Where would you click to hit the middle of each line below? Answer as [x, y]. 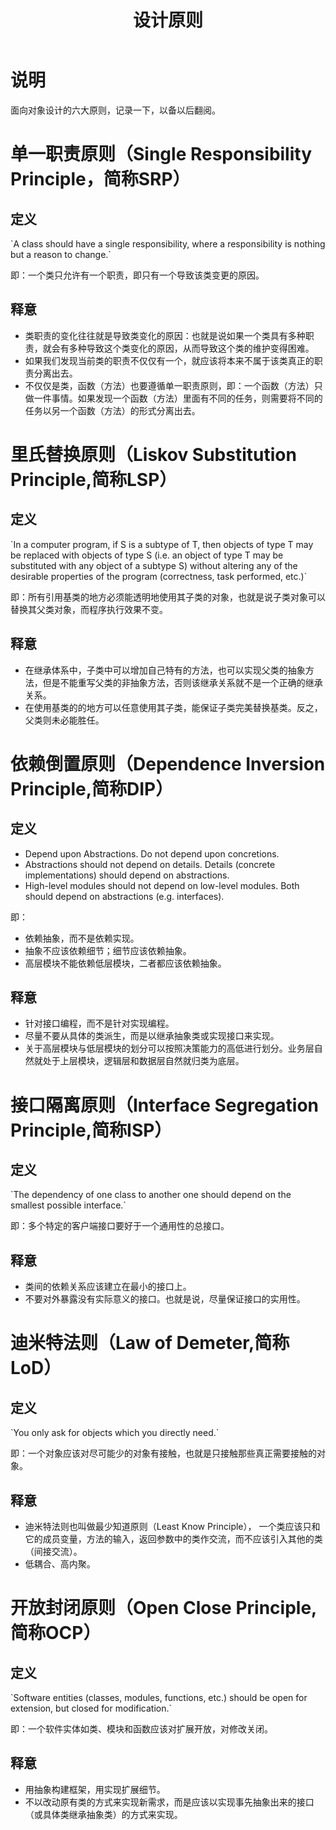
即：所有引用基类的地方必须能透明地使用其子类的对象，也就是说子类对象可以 [168, 597]
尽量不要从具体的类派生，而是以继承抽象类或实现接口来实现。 [152, 1036]
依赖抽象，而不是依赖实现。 [82, 938]
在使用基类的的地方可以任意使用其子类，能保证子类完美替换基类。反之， [173, 707]
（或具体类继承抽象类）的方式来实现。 [103, 1814]
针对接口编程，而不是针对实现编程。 [99, 1023]
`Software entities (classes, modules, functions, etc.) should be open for [159, 1697]
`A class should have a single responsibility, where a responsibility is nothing [168, 243]
